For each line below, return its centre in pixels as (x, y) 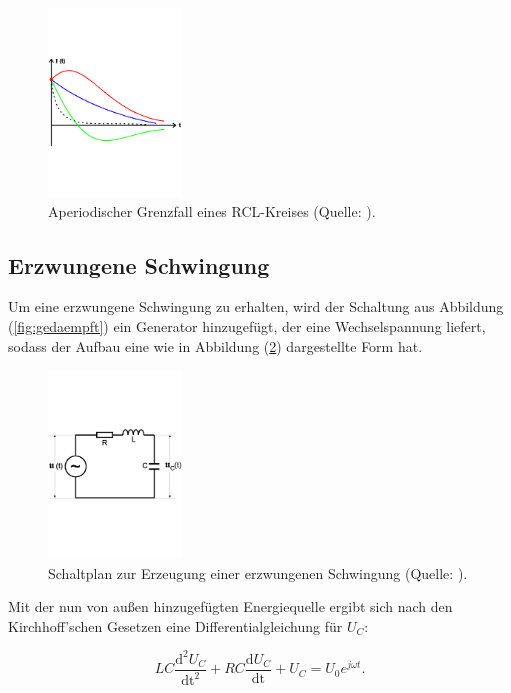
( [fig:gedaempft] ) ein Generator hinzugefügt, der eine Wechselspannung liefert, (247, 325)
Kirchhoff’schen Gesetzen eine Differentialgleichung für (175, 625)
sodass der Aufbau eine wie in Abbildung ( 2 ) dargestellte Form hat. (215, 345)
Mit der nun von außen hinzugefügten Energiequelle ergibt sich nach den (230, 606)
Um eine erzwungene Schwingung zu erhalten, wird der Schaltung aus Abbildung (256, 306)
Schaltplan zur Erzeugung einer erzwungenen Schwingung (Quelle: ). (258, 572)
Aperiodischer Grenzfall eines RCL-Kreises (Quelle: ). (212, 210)
